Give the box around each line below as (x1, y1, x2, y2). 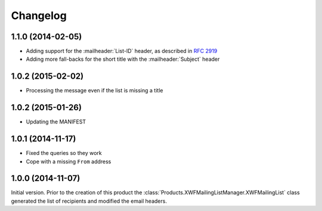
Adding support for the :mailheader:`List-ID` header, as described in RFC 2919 (26, 48, 218, 55)
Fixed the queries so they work (26, 150, 102, 157)
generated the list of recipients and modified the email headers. (11, 197, 167, 204)
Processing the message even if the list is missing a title (26, 87, 163, 94)
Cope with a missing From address (26, 158, 112, 165)
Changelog (11, 9, 67, 22)
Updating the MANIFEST (26, 118, 86, 125)
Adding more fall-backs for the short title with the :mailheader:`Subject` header (26, 55, 220, 63)
